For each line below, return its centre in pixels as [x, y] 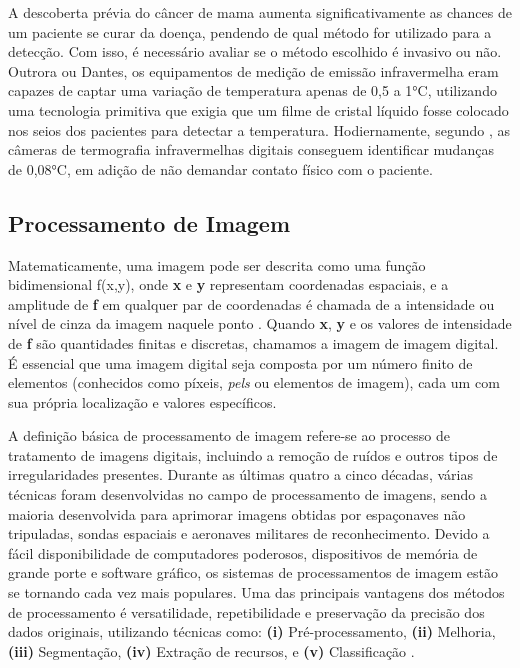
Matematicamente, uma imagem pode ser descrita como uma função [217, 264]
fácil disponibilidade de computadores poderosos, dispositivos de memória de [243, 552]
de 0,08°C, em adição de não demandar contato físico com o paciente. [220, 168]
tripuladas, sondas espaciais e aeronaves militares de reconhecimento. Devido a [249, 533]
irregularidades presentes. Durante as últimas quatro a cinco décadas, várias [240, 474]
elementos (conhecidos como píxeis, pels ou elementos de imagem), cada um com [254, 382]
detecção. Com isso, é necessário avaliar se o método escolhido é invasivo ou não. [255, 51]
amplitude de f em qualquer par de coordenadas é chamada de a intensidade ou [251, 303]
